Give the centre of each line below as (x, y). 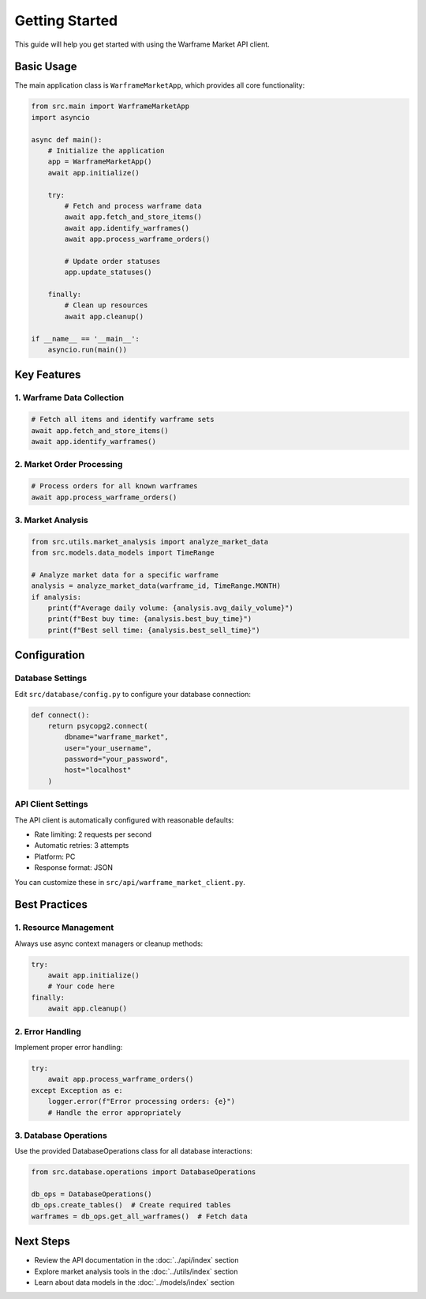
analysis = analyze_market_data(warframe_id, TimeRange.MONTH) (156, 586)
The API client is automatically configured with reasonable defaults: (124, 820)
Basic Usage (46, 67)
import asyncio (60, 117)
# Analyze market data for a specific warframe (125, 574)
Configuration (50, 655)
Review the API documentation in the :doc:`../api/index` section (136, 1260)
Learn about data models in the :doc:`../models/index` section (135, 1282)
